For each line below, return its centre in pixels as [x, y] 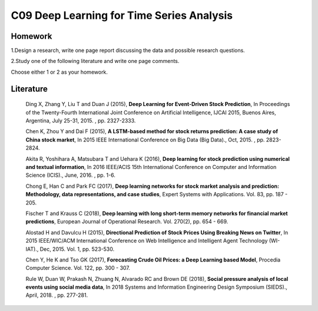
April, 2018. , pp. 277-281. [57, 295]
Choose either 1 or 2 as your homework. [59, 72]
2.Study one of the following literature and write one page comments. [95, 61]
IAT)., [32, 249]
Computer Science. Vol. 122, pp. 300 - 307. [78, 268]
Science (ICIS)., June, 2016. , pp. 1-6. [71, 175]
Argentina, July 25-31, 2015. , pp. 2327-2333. [81, 121]
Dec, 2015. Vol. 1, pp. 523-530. [77, 249]
